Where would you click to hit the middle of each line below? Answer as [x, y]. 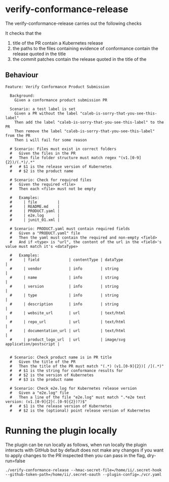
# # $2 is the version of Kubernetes [52, 375]
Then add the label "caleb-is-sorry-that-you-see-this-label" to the [89, 122]
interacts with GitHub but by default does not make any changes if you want [85, 450]
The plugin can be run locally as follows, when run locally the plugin [76, 444]
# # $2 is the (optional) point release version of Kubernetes [80, 411]
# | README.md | [35, 206]
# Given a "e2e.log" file [39, 393]
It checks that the [24, 33]
